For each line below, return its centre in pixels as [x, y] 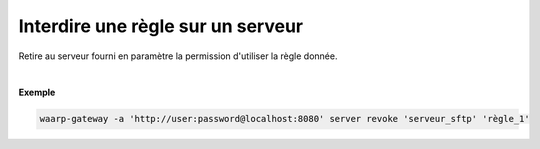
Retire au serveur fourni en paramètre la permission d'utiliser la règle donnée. [178, 56]
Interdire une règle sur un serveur [161, 26]
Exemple [37, 92]
